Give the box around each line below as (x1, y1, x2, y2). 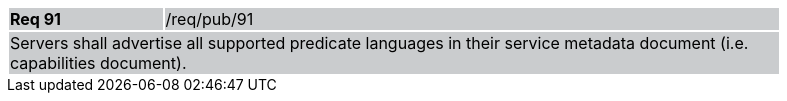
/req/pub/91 (165, 9, 254, 29)
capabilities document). (10, 53, 187, 73)
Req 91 (10, 9, 62, 29)
